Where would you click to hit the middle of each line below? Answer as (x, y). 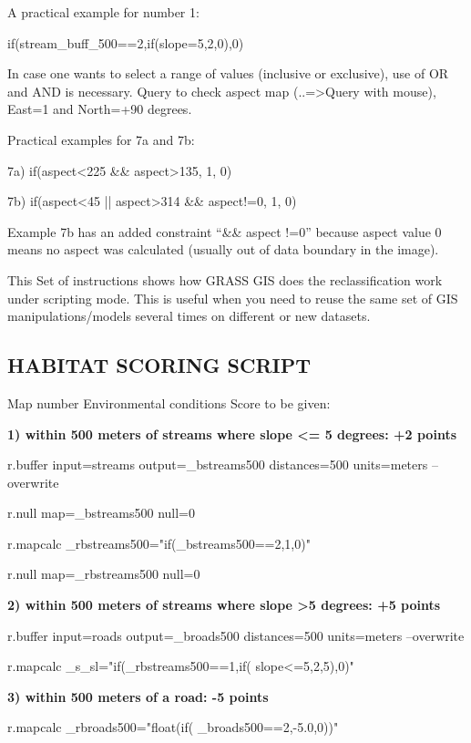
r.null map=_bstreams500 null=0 (101, 513)
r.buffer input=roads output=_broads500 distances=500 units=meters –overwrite (236, 635)
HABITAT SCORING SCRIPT (159, 365)
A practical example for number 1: (103, 12)
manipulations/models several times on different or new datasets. (189, 316)
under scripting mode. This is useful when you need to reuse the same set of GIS (233, 298)
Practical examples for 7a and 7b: (101, 139)
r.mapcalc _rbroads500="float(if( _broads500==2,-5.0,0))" (173, 727)
